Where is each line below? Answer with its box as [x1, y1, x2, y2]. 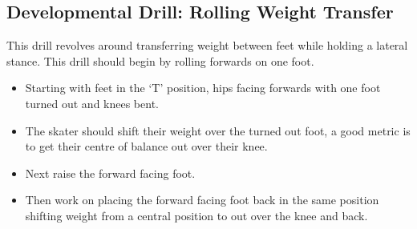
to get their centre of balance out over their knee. [25, 138, 268, 155]
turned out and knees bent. [25, 94, 159, 111]
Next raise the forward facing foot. [25, 164, 196, 181]
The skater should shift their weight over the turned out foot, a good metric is [25, 122, 411, 139]
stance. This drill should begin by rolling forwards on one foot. [6, 52, 314, 69]
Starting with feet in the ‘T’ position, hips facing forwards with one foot [25, 79, 381, 96]
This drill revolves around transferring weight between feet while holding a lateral [6, 37, 408, 54]
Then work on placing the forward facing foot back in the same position [25, 191, 379, 208]
